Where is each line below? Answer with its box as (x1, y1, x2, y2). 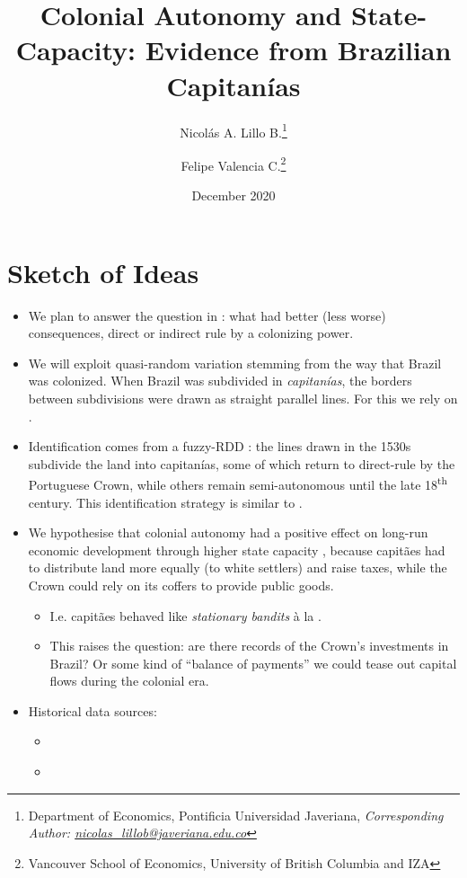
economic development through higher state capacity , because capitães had (28, 540, 445, 559)
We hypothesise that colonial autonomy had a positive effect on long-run (28, 523, 428, 542)
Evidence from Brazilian (145, 31, 452, 68)
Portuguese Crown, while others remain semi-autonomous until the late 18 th (28, 473, 448, 493)
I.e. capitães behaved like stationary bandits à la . (49, 606, 322, 625)
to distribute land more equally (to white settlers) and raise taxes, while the (28, 558, 447, 577)
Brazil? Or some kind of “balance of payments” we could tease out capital (49, 653, 457, 672)
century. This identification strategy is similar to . (28, 492, 303, 511)
